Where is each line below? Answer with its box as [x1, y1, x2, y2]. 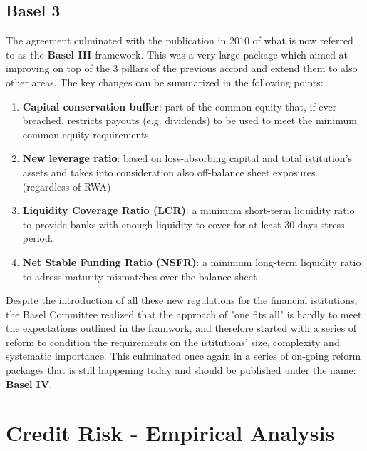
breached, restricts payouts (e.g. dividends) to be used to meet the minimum [22, 113, 357, 128]
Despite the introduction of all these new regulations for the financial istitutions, [6, 293, 358, 308]
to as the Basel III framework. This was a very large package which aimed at [6, 46, 348, 61]
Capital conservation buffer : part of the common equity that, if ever [22, 98, 337, 113]
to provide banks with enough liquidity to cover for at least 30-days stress [22, 216, 345, 231]
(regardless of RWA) [22, 178, 111, 193]
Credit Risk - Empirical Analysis [6, 418, 335, 447]
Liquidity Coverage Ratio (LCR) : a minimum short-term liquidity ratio [22, 203, 355, 218]
